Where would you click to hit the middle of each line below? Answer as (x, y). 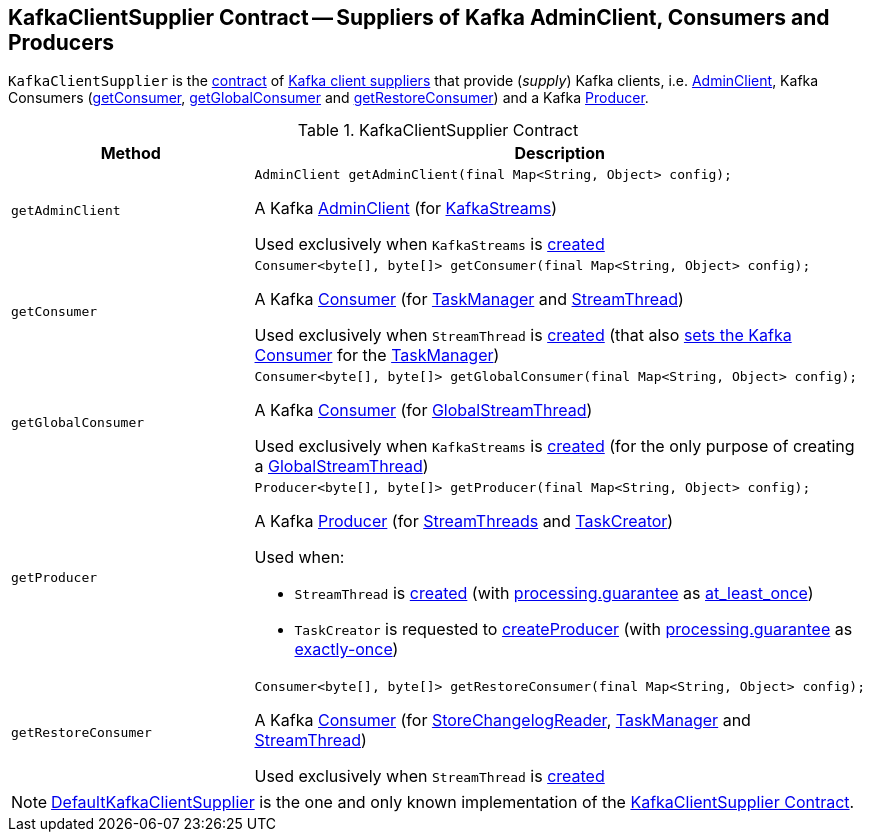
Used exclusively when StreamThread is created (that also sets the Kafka (523, 335)
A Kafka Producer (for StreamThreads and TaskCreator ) (464, 521)
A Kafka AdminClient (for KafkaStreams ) (405, 208)
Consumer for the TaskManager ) (377, 355)
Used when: (299, 557)
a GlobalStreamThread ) (341, 466)
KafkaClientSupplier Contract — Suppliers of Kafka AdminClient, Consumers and (419, 17)
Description (559, 153)
